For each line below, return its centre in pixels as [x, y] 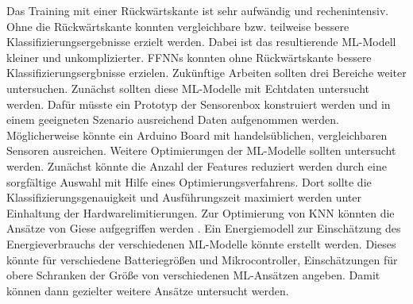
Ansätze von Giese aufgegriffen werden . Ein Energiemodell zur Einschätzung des [204, 228]
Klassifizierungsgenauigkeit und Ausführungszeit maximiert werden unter [184, 197]
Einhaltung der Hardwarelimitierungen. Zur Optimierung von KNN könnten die [201, 212]
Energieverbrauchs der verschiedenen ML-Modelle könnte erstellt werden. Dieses [201, 243]
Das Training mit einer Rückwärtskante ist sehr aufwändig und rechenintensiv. [198, 10]
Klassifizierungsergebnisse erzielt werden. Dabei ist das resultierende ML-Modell [201, 42]
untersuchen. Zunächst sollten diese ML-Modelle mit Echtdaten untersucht [188, 88]
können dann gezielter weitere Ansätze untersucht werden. [148, 290]
